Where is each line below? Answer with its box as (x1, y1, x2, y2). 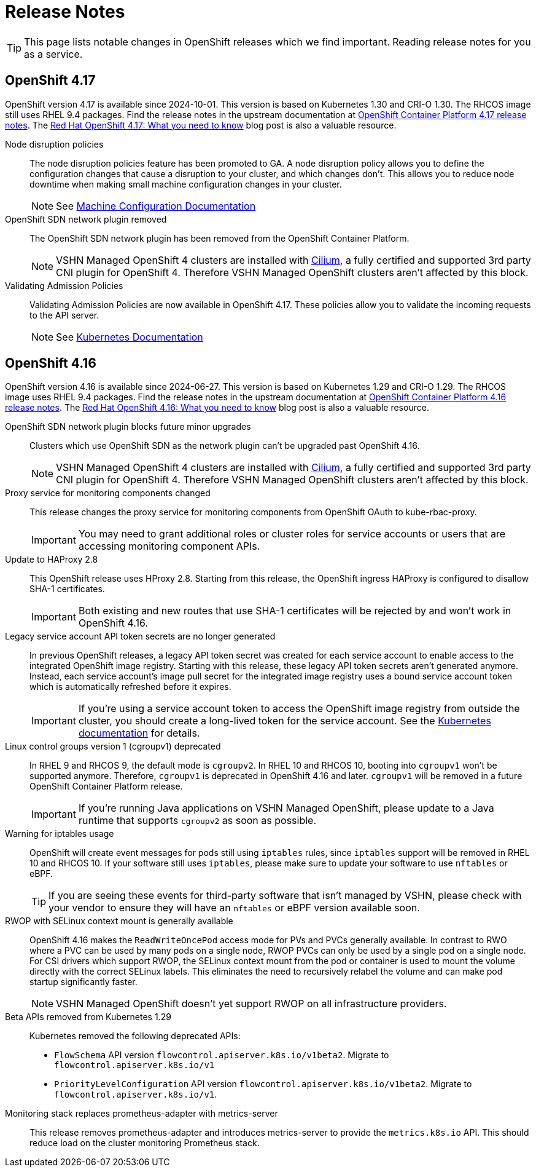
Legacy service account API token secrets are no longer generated (5, 631, 276, 642)
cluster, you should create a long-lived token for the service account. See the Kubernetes (78, 715, 491, 727)
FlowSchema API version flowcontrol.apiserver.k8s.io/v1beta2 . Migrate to (54, 1050, 389, 1061)
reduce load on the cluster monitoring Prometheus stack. (29, 1138, 260, 1149)
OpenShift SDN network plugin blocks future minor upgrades (5, 421, 251, 432)
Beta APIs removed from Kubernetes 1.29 (5, 1012, 171, 1023)
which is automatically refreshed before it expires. (29, 681, 231, 692)
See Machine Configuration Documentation (56, 199, 256, 212)
